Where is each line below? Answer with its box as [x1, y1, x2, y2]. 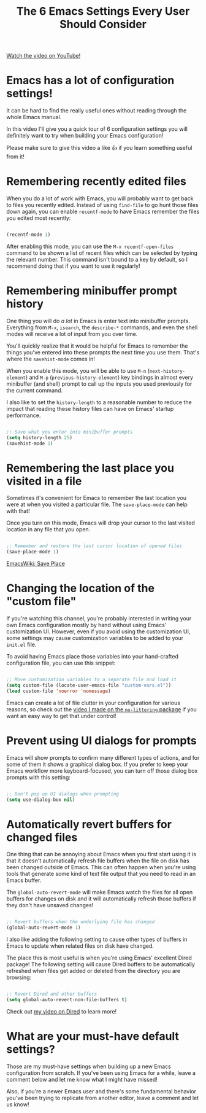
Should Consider [59, 17, 147, 31]
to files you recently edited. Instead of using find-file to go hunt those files [6, 201, 199, 209]
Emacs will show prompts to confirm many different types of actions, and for [6, 754, 200, 761]
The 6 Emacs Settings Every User [16, 4, 190, 18]
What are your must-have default [6, 1029, 180, 1044]
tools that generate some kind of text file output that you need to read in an [6, 870, 196, 878]
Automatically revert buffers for [6, 817, 172, 831]
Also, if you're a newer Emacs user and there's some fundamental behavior [6, 1087, 196, 1095]
